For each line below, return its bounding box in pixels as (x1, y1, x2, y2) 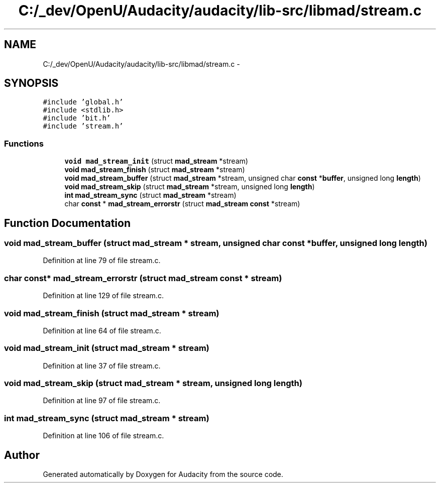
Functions (4, 138, 44, 149)
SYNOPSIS (4, 77, 59, 90)
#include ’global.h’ (43, 98, 124, 106)
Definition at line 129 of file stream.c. (43, 291, 164, 300)
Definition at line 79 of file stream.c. (43, 256, 161, 265)
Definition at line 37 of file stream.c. (43, 361, 161, 370)
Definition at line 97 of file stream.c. (43, 396, 161, 405)
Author (4, 448, 40, 461)
